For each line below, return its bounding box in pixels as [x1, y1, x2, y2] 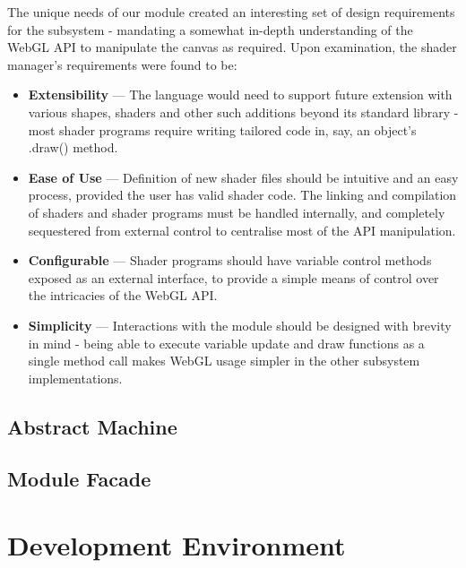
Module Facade [7, 465, 151, 493]
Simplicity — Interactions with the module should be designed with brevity [28, 315, 452, 334]
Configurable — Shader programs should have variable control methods [28, 251, 432, 270]
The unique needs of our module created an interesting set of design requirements [7, 3, 455, 21]
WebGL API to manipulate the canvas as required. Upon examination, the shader [7, 38, 457, 56]
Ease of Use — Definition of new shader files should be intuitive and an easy [28, 168, 459, 186]
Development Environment [7, 527, 346, 564]
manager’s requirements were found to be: [7, 55, 237, 73]
